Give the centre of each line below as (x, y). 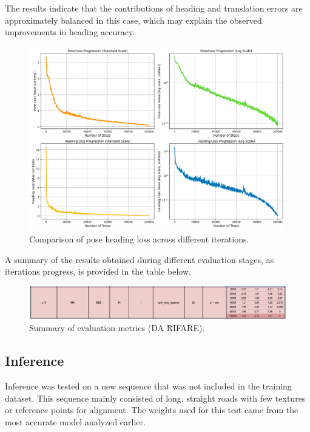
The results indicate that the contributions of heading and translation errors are (154, 8)
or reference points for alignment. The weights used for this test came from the (152, 410)
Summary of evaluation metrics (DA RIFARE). (117, 328)
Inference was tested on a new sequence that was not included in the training (148, 386)
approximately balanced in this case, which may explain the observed (133, 20)
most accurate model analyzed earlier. (75, 422)
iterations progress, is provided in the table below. (98, 271)
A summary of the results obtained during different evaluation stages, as (140, 259)
